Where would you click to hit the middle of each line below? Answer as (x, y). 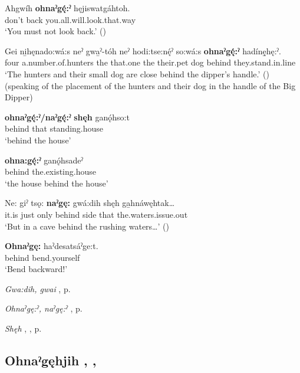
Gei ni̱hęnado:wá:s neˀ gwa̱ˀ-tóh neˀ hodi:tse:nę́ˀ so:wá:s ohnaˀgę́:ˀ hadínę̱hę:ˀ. (143, 50)
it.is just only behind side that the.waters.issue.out (96, 214)
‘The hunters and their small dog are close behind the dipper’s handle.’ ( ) (137, 73)
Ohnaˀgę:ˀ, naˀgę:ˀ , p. (44, 308)
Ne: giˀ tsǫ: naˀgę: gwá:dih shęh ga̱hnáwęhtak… (90, 203)
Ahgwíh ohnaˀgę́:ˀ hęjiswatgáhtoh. (67, 8)
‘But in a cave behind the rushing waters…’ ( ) (87, 226)
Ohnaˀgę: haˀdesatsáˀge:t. (52, 246)
